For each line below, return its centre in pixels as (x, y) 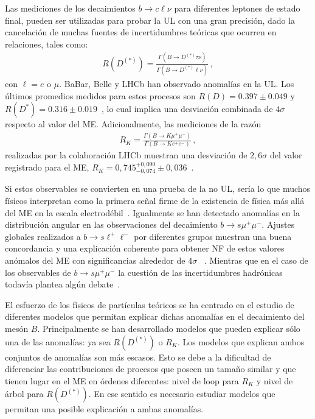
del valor (286, 155)
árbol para (24, 394)
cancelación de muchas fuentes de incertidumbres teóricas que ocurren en (141, 32)
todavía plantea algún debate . (63, 284)
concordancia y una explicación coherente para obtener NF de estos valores (145, 248)
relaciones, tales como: (47, 44)
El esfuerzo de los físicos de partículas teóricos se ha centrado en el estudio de (150, 304)
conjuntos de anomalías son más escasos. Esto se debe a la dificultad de (138, 357)
